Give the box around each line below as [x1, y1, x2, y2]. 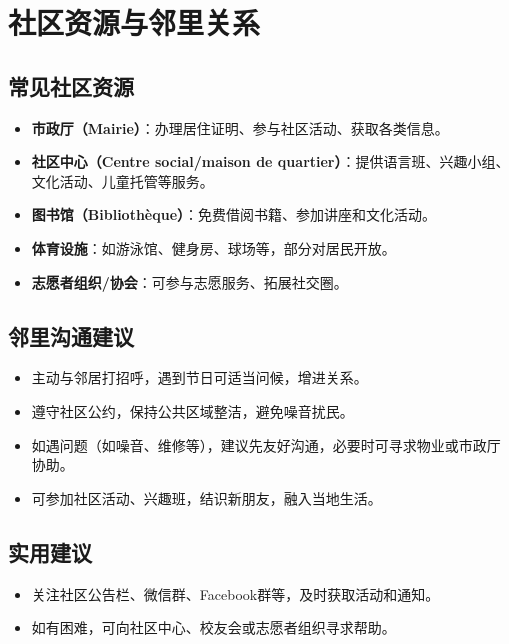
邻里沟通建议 [8, 320, 134, 351]
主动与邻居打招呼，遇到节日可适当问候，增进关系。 [31, 367, 368, 388]
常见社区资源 [8, 70, 134, 101]
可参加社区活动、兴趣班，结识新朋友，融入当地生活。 [31, 487, 382, 508]
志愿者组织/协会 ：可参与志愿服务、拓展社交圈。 [31, 271, 348, 292]
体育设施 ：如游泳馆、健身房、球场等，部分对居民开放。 [31, 237, 396, 258]
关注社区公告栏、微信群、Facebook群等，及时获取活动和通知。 [31, 583, 440, 604]
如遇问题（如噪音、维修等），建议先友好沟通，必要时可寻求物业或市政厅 [31, 434, 501, 455]
